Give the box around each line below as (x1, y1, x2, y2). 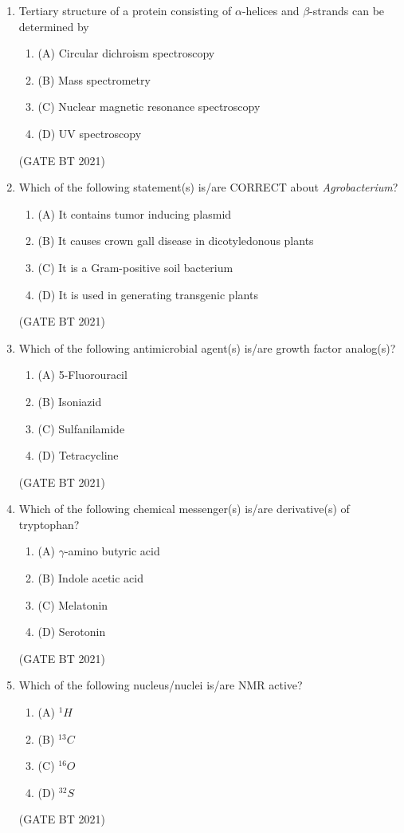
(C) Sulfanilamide (37, 420, 125, 436)
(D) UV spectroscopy (37, 124, 142, 141)
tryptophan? (18, 515, 80, 532)
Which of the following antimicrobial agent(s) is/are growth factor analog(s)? (18, 339, 396, 356)
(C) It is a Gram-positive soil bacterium (37, 259, 233, 275)
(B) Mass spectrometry (37, 71, 151, 88)
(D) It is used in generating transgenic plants (37, 286, 258, 302)
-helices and (241, 2, 300, 18)
